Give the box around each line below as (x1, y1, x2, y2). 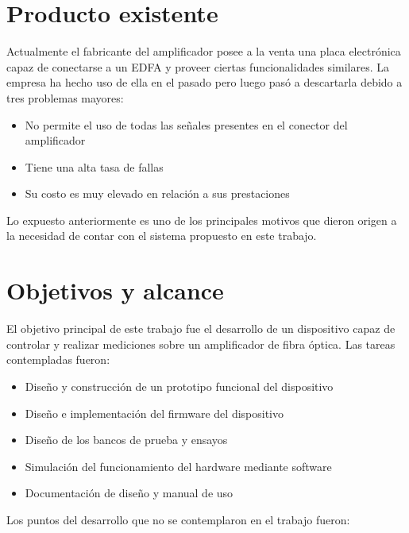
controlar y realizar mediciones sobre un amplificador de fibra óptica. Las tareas (6, 335, 395, 352)
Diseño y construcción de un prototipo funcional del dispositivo (25, 377, 334, 394)
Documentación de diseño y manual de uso (25, 485, 233, 501)
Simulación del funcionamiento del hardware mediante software (25, 458, 332, 474)
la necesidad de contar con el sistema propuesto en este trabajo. (6, 227, 317, 244)
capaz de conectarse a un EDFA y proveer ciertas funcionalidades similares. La (6, 58, 389, 75)
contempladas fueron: (6, 351, 110, 368)
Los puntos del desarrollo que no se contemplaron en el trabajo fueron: (6, 511, 350, 527)
